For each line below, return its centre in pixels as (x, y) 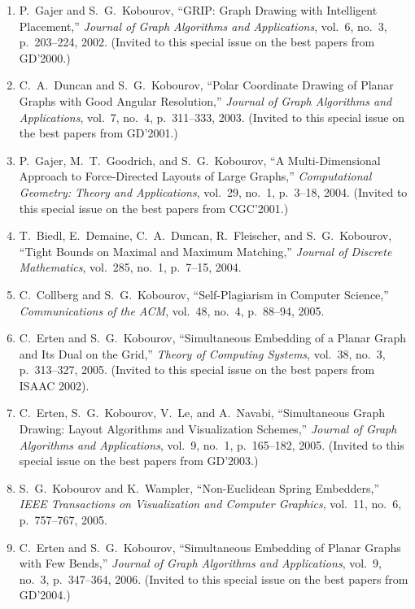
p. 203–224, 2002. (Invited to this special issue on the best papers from (197, 42)
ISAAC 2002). (54, 385)
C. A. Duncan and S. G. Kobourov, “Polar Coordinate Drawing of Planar (206, 85)
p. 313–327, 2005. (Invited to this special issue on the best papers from (197, 370)
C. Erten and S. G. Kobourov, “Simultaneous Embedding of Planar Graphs (210, 547)
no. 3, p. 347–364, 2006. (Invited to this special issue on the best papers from (214, 579)
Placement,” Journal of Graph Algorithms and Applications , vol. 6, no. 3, (203, 26)
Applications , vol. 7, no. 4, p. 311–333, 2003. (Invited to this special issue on (212, 117)
